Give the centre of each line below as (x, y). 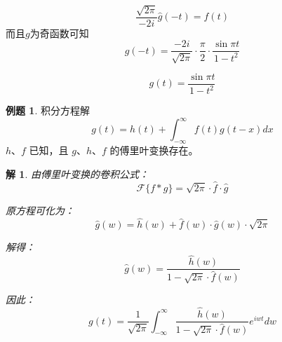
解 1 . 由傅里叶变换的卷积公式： (77, 173)
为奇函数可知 (59, 33)
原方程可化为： (40, 210)
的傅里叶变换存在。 (154, 150)
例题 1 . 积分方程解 (48, 110)
